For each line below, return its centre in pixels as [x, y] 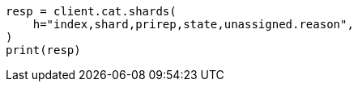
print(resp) [43, 50]
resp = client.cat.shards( [91, 11]
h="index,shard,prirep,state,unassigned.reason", [193, 24]
